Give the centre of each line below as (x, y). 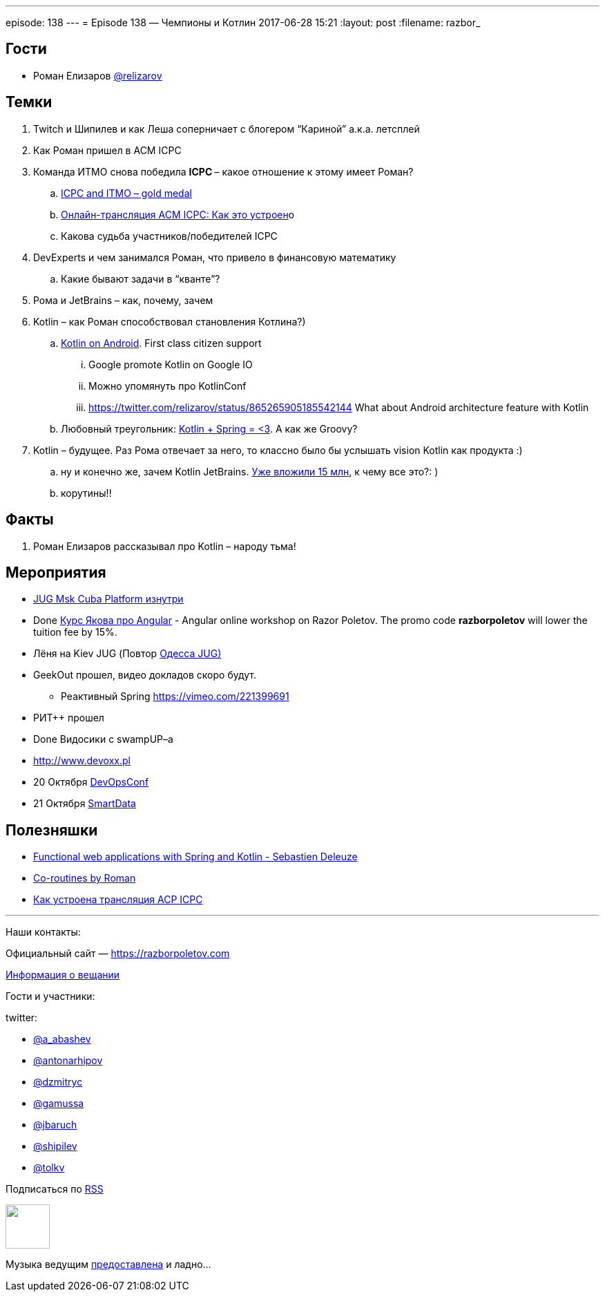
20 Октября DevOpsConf (91, 782)
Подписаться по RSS (55, 1189)
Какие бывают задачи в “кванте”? (141, 278)
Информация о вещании (63, 975)
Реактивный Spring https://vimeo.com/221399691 (175, 697)
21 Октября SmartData (85, 804)
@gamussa (59, 1104)
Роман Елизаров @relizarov (98, 75)
